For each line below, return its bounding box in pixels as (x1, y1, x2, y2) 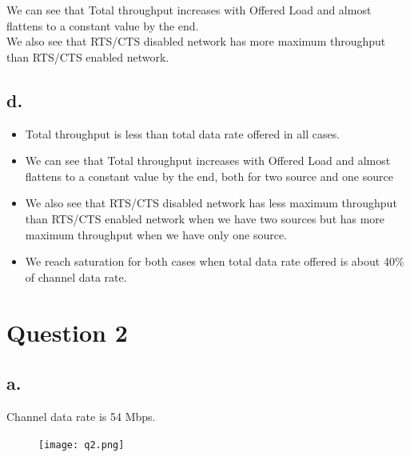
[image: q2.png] (38, 439, 125, 451)
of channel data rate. (25, 268, 127, 285)
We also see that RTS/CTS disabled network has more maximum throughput (6, 33, 386, 50)
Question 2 (6, 315, 128, 348)
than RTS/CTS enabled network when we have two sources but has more (25, 210, 385, 226)
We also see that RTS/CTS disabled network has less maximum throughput (25, 194, 397, 211)
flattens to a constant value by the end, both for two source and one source (25, 167, 393, 184)
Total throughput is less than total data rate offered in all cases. (25, 125, 340, 142)
